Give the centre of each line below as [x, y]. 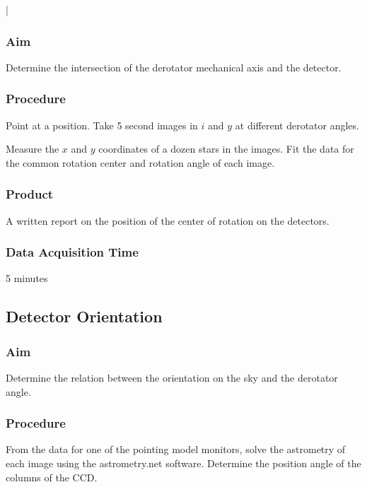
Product [30, 194]
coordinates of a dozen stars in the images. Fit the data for [226, 149]
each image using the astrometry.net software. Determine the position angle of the [183, 463]
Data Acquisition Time [72, 252]
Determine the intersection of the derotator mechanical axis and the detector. [174, 67]
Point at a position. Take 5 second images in [102, 125]
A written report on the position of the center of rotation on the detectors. [168, 220]
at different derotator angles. [297, 125]
